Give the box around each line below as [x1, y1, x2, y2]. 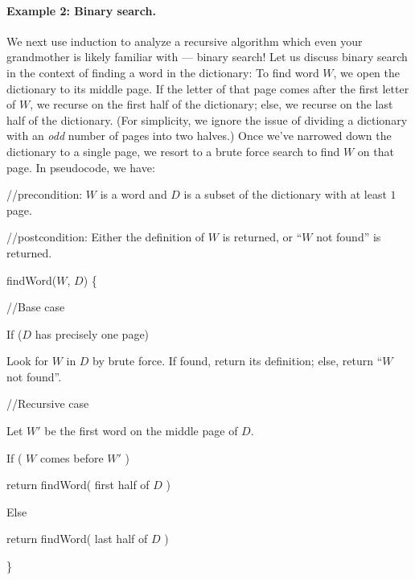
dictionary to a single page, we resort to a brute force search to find [6, 142, 340, 159]
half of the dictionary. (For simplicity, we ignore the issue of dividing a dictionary [6, 111, 408, 128]
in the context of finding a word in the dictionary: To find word [6, 64, 319, 80]
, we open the [333, 64, 400, 80]
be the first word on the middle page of [44, 422, 238, 439]
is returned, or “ [222, 228, 302, 245]
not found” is [316, 228, 381, 245]
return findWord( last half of [6, 530, 148, 547]
